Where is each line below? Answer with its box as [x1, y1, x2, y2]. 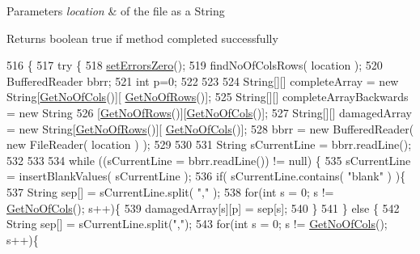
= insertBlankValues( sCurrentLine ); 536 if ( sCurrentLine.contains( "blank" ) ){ [6, 167, 406, 184]
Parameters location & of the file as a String [6, 2, 225, 19]
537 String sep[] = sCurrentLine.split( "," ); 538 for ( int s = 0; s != [6, 183, 334, 200]
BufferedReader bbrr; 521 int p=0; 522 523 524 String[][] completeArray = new [6, 72, 399, 89]
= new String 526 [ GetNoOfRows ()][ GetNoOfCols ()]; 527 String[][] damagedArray [6, 104, 412, 121]
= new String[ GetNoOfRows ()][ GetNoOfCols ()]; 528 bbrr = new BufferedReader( [6, 120, 414, 137]
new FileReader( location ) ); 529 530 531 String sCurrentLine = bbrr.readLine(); [6, 136, 412, 153]
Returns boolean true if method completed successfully [6, 29, 278, 46]
